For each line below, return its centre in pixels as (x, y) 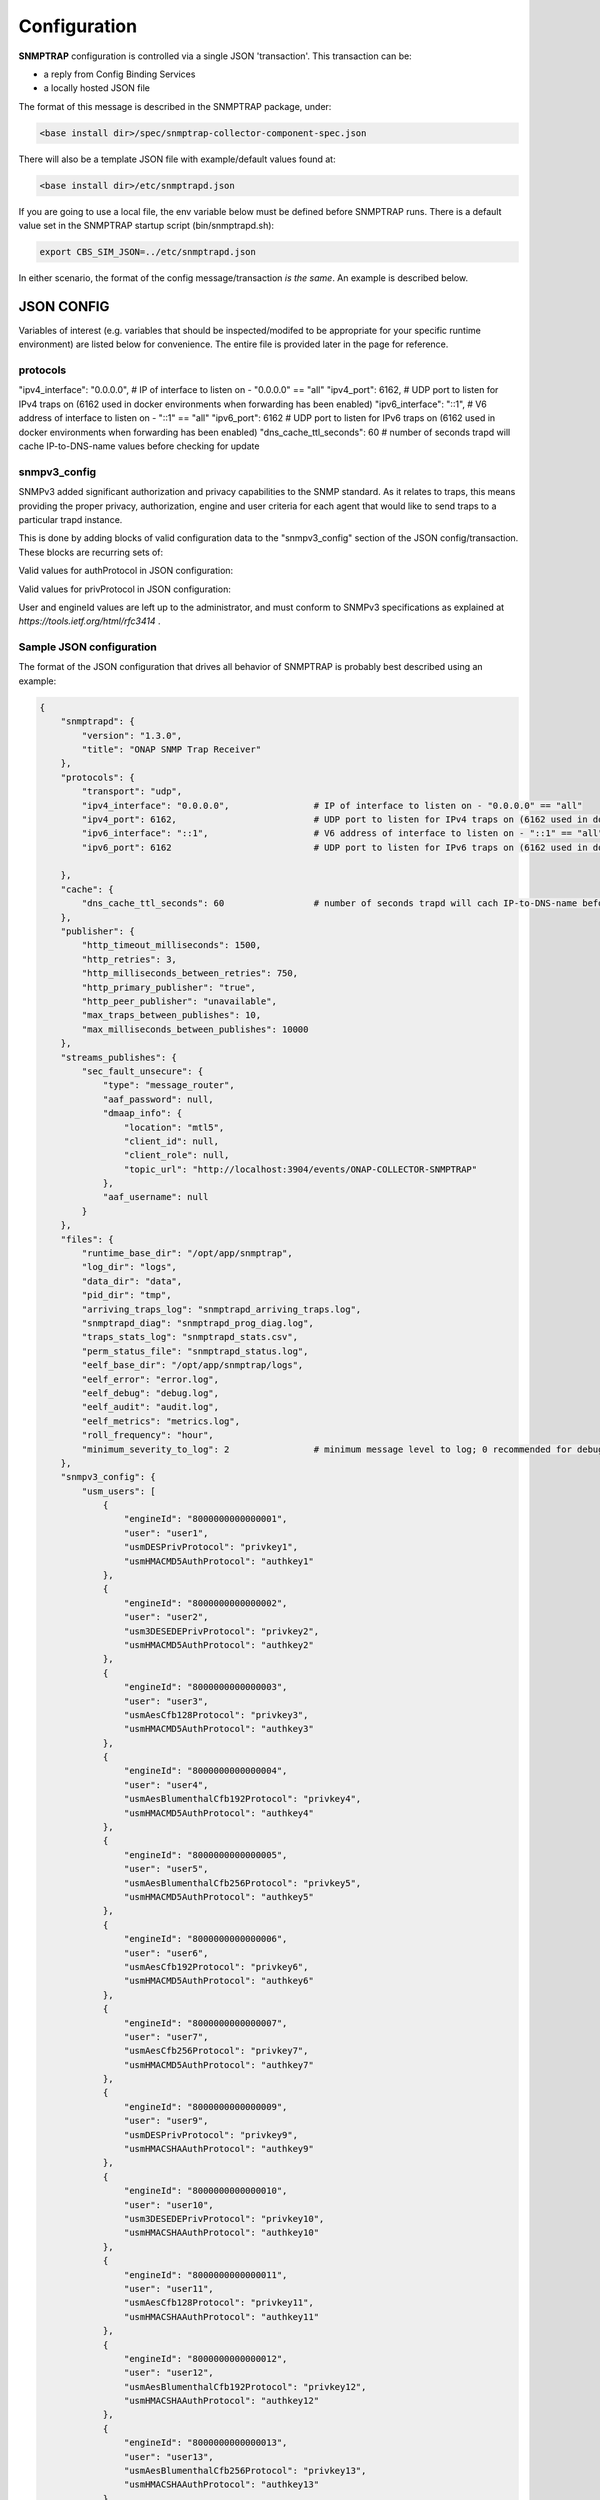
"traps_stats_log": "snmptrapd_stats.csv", (190, 1337)
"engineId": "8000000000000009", (205, 2106)
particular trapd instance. (70, 519)
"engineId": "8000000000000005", (205, 1854)
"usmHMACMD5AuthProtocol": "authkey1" (218, 1561)
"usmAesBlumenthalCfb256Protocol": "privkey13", (245, 2471)
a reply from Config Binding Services (119, 74)
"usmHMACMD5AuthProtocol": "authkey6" (218, 1981)
